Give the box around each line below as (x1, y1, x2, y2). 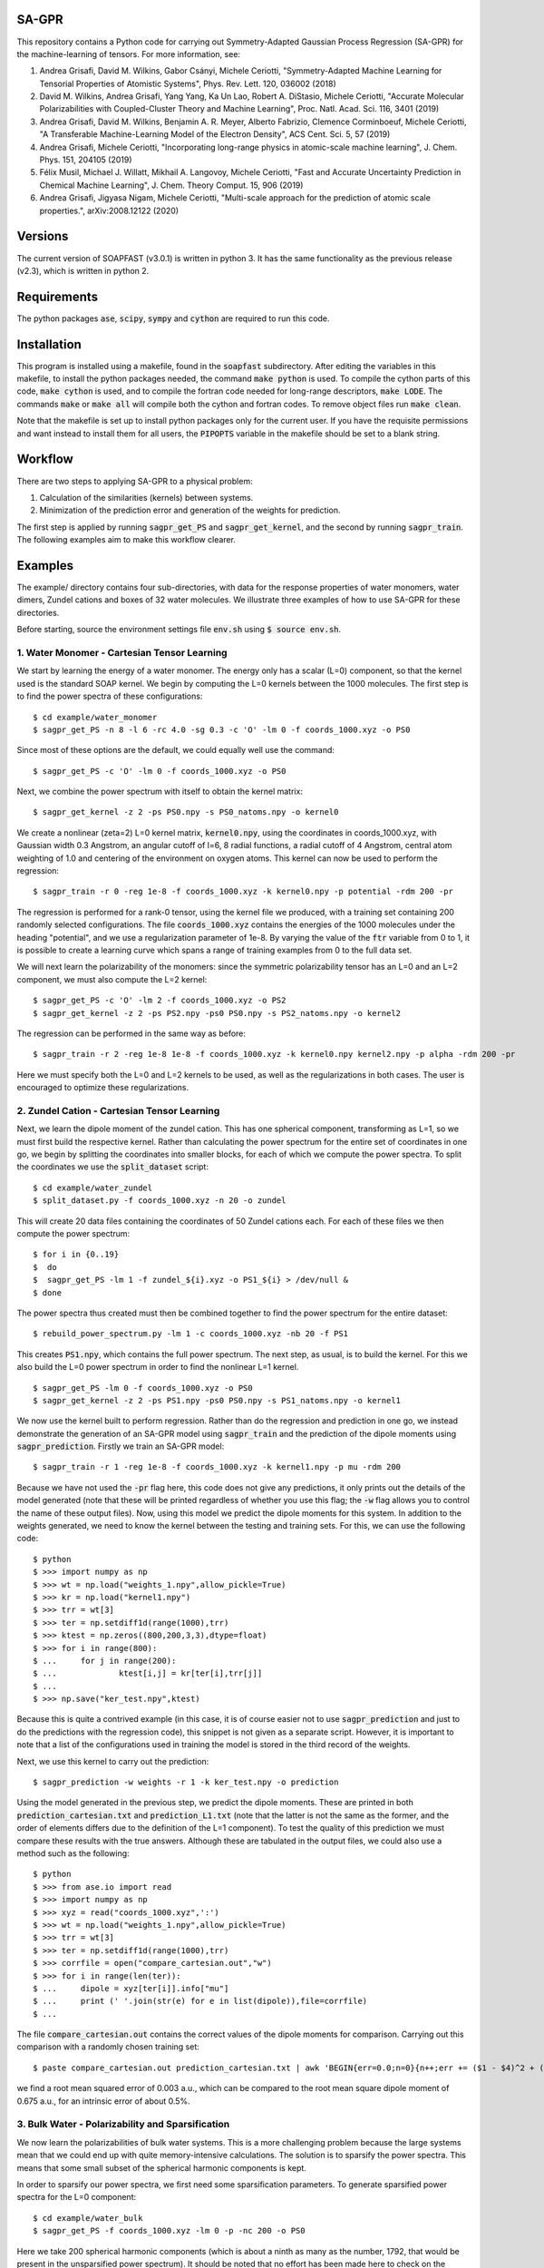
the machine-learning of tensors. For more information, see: (16, 48, 240, 59)
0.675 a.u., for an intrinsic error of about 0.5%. (16, 2096, 190, 2107)
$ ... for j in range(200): (33, 1656, 177, 1666)
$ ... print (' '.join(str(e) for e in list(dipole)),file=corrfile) (33, 1996, 368, 2007)
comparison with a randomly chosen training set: (16, 2041, 199, 2052)
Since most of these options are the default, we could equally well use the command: (16, 745, 335, 756)
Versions (16, 229, 69, 244)
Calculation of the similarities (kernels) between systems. (39, 492, 254, 503)
